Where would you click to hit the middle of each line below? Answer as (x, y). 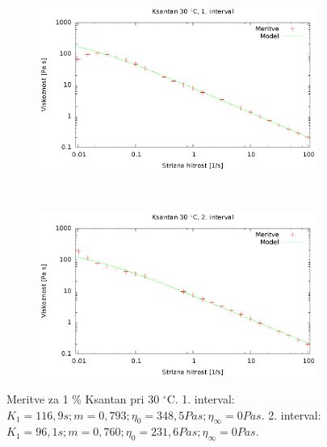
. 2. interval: (291, 414)
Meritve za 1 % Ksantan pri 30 (83, 399)
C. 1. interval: (201, 399)
